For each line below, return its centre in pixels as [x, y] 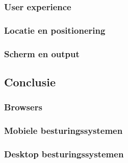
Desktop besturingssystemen [64, 154]
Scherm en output [42, 53]
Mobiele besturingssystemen [63, 131]
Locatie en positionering [55, 30]
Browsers [23, 107]
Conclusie [30, 81]
